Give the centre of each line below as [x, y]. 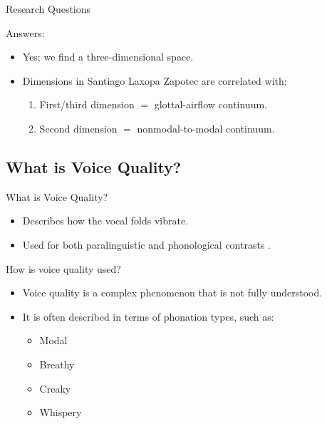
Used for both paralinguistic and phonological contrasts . [146, 244]
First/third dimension [87, 104]
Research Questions [48, 9]
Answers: [25, 32]
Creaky [55, 388]
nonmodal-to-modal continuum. [206, 128]
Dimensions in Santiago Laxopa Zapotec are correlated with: [155, 80]
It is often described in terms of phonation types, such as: [148, 316]
